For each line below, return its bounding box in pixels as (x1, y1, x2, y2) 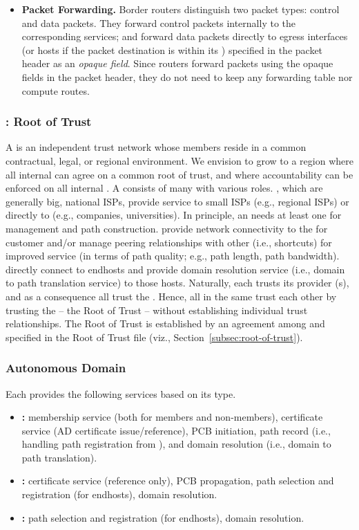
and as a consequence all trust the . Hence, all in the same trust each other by (6, 289, 337, 303)
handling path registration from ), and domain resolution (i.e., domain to (21, 437, 331, 451)
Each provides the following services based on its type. (6, 386, 236, 401)
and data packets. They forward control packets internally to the (21, 15, 295, 30)
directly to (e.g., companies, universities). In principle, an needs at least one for (6, 208, 342, 222)
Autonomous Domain (6, 359, 126, 376)
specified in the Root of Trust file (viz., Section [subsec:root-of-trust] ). (6, 329, 303, 344)
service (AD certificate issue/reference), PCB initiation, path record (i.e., (21, 423, 331, 437)
